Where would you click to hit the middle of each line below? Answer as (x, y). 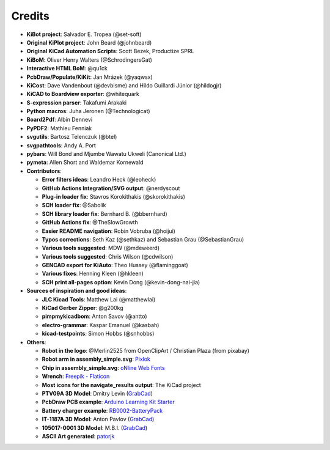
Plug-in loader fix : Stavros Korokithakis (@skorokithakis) (114, 196)
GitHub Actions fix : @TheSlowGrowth (90, 223)
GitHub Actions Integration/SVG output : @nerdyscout (111, 188)
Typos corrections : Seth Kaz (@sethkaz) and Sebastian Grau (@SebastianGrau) (143, 239)
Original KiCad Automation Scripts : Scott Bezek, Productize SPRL (110, 51)
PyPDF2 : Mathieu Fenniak (59, 128)
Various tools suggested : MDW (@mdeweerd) (101, 248)
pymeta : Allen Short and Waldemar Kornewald (85, 163)
